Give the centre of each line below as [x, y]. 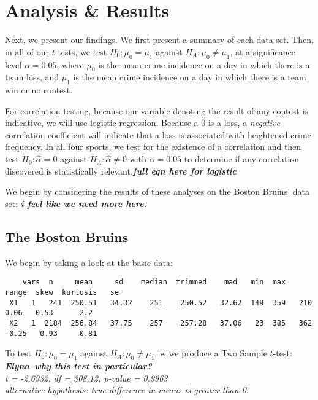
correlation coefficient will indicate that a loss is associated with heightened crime [158, 134]
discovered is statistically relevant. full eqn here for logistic [121, 171]
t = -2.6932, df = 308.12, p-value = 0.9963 [86, 378]
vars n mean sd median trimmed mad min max [154, 282]
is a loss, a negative [244, 123]
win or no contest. [39, 90]
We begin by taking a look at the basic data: [89, 262]
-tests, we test [81, 51]
